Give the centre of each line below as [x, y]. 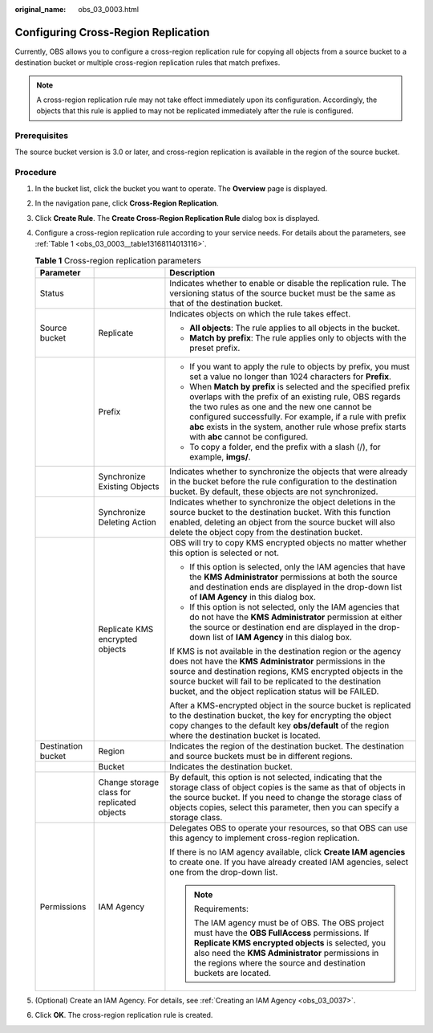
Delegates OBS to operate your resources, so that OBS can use [289, 828]
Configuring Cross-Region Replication [112, 32]
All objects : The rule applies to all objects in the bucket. [295, 328]
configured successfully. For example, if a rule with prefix [298, 417]
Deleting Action [127, 522]
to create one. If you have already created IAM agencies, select [289, 862]
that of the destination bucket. [227, 304]
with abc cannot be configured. [249, 437]
